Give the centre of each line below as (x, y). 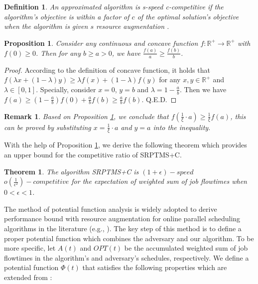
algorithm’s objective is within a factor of (67, 16)
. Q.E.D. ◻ (159, 99)
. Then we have (203, 89)
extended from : (28, 277)
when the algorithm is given (46, 26)
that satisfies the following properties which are (155, 267)
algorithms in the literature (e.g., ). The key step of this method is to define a (123, 228)
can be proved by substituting (48, 127)
